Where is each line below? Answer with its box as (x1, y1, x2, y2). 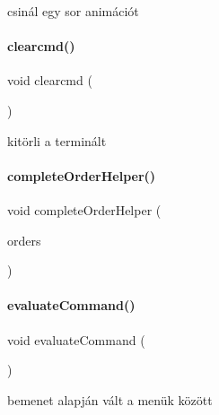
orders (7, 230, 41, 249)
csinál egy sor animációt (7, 2, 139, 20)
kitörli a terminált (7, 131, 107, 150)
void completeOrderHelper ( (7, 200, 162, 219)
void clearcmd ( (7, 71, 92, 90)
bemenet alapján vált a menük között (7, 390, 213, 409)
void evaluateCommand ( (7, 330, 145, 349)
